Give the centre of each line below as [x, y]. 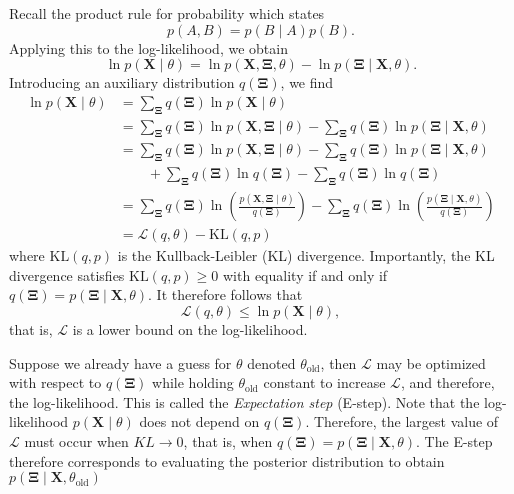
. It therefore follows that [225, 294]
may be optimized [431, 362]
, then [338, 362]
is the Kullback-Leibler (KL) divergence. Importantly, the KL [306, 255]
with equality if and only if [305, 274]
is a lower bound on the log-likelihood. [190, 328]
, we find [307, 82]
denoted [271, 362]
